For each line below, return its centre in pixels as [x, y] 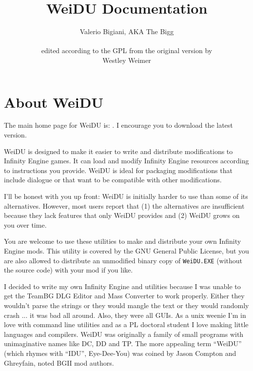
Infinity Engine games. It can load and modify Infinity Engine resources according [126, 161]
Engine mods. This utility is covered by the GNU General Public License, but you [126, 250]
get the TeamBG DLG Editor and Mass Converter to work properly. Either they [124, 296]
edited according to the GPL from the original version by [127, 50]
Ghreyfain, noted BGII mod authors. [59, 362]
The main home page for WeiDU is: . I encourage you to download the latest [118, 125]
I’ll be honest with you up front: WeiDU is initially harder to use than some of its [126, 196]
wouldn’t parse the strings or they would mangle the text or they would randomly [126, 305]
